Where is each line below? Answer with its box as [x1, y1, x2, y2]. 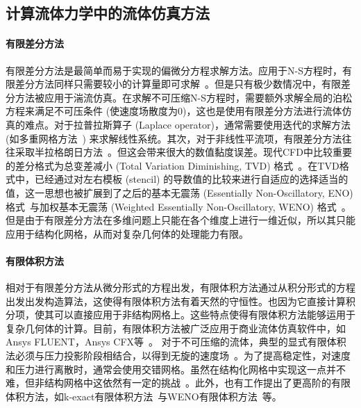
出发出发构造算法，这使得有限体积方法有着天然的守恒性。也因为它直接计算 [6, 293, 346, 308]
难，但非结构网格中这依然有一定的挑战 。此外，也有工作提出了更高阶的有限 [6, 375, 351, 390]
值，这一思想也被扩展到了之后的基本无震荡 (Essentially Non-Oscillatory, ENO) [6, 185, 353, 199]
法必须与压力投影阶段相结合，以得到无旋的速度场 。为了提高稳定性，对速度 [6, 348, 351, 363]
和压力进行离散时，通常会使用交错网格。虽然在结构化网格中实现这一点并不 [6, 361, 346, 376]
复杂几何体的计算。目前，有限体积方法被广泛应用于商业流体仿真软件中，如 [6, 320, 346, 335]
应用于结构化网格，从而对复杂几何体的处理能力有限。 [6, 226, 249, 240]
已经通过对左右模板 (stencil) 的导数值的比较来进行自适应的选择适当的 [34, 172, 349, 186]
